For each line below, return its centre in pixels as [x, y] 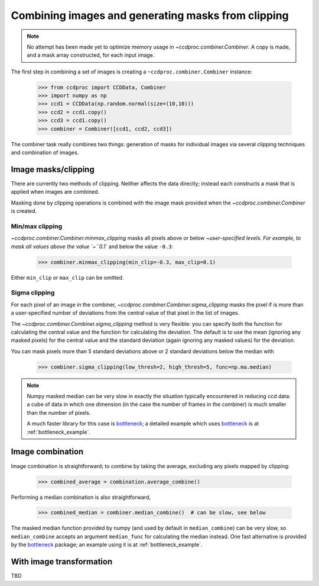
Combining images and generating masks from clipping [150, 15]
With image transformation [62, 562]
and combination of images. [45, 153]
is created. [24, 211]
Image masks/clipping [53, 169]
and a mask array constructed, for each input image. [91, 55]
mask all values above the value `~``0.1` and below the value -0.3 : [92, 246]
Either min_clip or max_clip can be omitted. [67, 277]
